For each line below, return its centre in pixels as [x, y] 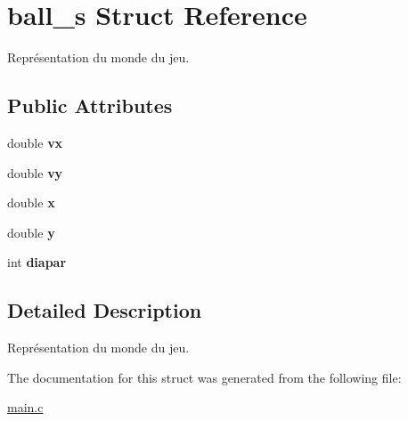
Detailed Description [105, 310]
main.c [25, 407]
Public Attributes [90, 105]
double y [31, 232]
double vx [35, 142]
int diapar [37, 262]
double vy [35, 172]
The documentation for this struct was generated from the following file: [204, 377]
